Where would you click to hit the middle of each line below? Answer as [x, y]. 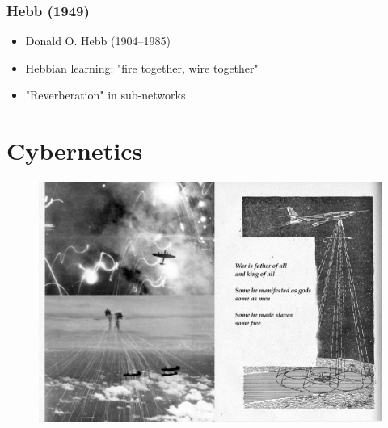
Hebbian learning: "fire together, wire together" [142, 67]
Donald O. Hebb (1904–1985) [98, 41]
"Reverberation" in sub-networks [105, 95]
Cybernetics [75, 151]
